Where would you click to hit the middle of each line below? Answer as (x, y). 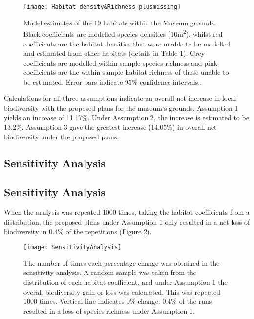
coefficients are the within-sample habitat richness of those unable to (126, 72)
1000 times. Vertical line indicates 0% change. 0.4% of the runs (118, 301)
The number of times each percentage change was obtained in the (122, 262)
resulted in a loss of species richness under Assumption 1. (109, 310)
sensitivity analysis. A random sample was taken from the (110, 272)
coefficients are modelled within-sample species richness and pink (121, 62)
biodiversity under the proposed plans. (62, 136)
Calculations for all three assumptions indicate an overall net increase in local (120, 98)
